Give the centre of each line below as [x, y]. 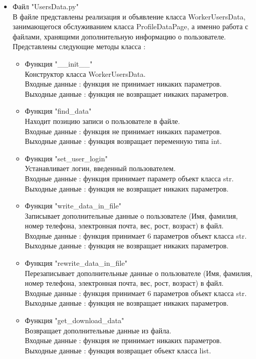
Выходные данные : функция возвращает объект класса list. [118, 350]
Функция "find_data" [58, 111]
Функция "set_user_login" [66, 158]
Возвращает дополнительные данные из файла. [98, 330]
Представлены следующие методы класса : [79, 46]
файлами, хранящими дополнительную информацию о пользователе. [119, 36]
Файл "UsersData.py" [46, 6]
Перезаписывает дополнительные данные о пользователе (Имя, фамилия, [138, 273]
